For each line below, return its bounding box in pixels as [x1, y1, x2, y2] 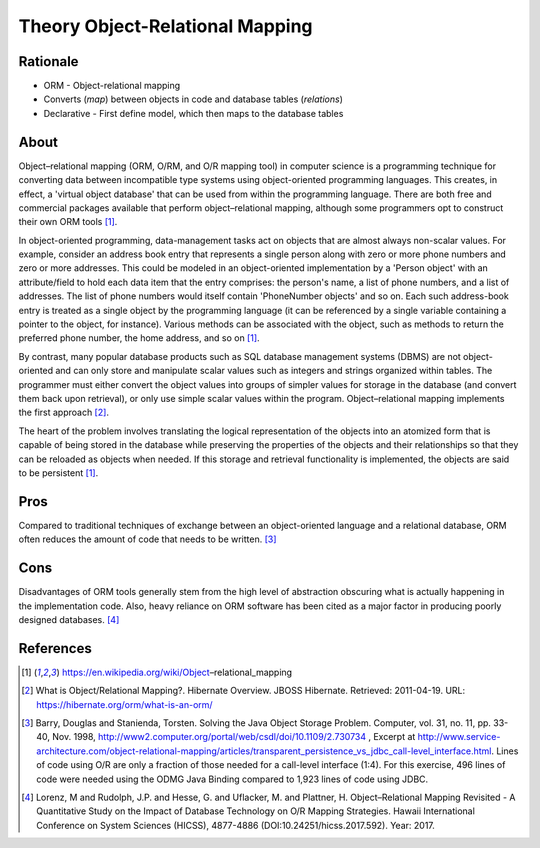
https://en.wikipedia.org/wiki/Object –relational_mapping [61, 666, 293, 678]
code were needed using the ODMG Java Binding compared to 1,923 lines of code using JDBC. [36, 773, 429, 785]
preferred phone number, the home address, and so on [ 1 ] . [18, 332, 260, 344]
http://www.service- [417, 731, 501, 743]
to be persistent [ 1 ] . [18, 466, 99, 479]
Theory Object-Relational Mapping [18, 15, 313, 37]
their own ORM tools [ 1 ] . [18, 216, 118, 228]
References [18, 640, 92, 657]
